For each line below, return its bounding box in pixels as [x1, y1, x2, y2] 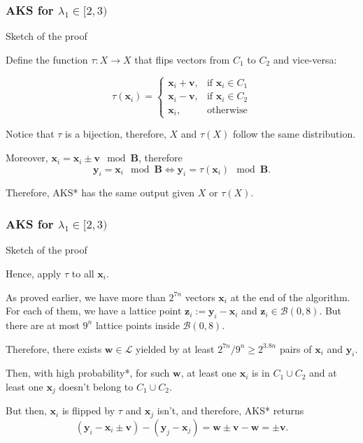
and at [309, 365, 337, 380]
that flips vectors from [134, 52, 230, 66]
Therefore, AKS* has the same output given [6, 185, 195, 200]
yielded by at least [135, 341, 215, 356]
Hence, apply [6, 266, 62, 280]
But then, [6, 403, 47, 418]
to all [71, 266, 94, 280]
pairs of [279, 341, 312, 356]
